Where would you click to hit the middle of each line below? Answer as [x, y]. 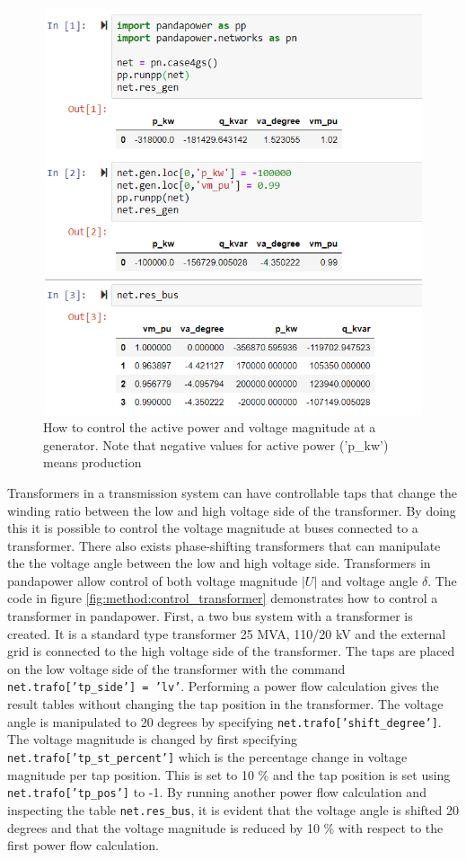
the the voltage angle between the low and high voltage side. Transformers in [219, 563]
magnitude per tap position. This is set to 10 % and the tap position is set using [229, 774]
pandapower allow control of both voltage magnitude [153, 580]
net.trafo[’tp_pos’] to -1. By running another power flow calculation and [217, 792]
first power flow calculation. [83, 845]
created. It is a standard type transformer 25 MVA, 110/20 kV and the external [227, 633]
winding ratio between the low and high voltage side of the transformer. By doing [232, 510]
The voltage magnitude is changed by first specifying [153, 739]
